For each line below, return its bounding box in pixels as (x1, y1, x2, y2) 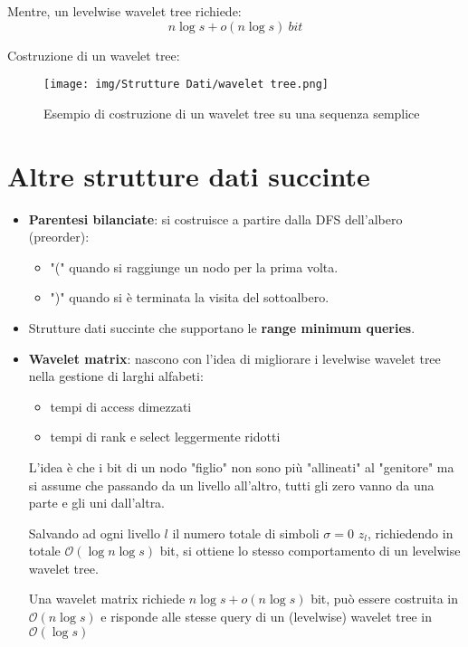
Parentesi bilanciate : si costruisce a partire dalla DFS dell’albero (28, 209, 403, 228)
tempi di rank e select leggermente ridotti (50, 427, 281, 446)
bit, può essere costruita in (310, 589, 459, 608)
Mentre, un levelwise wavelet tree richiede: (7, 2, 242, 20)
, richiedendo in (367, 523, 454, 542)
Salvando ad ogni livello (28, 523, 160, 542)
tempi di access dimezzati (50, 396, 192, 415)
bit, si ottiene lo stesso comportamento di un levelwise (159, 541, 461, 560)
